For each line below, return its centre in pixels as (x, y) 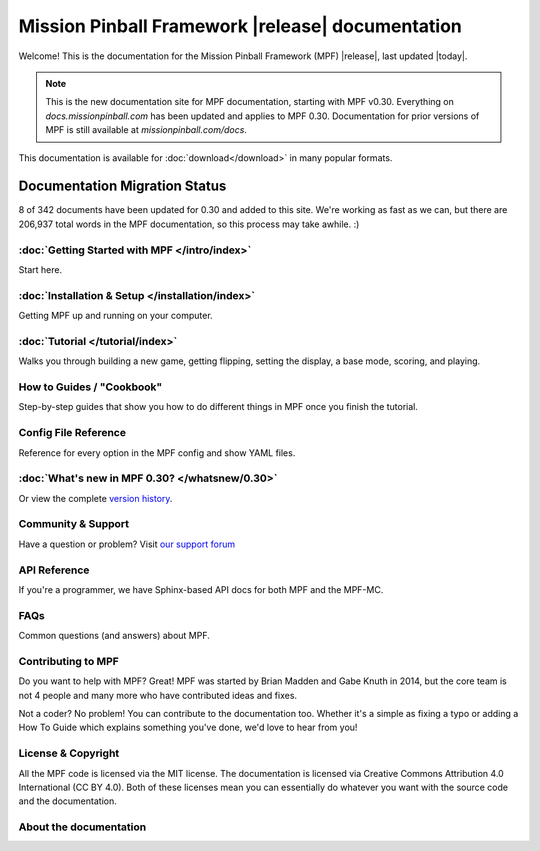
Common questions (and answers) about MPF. (114, 636)
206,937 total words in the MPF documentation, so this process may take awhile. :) (189, 224)
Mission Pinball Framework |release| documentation (240, 26)
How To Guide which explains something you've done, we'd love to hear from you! (188, 727)
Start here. (40, 269)
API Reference (54, 570)
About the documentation (82, 827)
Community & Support (74, 524)
